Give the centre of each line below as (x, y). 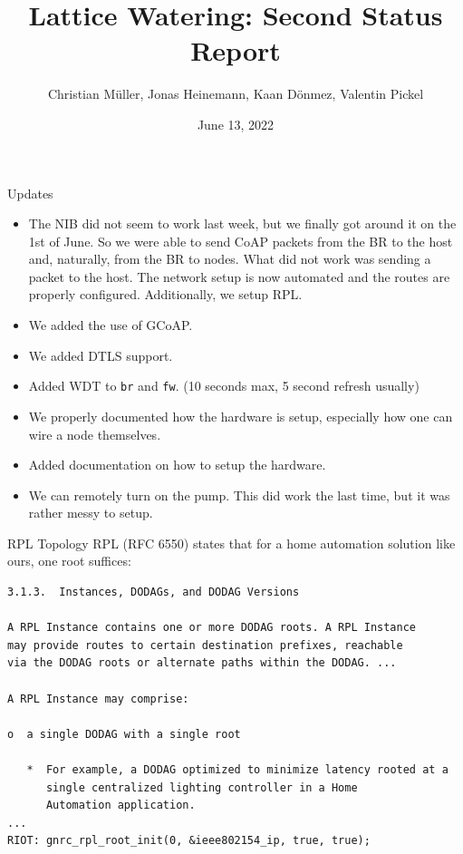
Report (236, 50)
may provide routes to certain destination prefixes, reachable (205, 645)
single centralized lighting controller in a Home (202, 787)
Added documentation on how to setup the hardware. (177, 465)
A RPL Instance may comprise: (98, 699)
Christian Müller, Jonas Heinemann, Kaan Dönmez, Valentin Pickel (236, 94)
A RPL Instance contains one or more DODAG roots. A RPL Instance (212, 628)
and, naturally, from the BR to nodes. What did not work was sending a (230, 259)
